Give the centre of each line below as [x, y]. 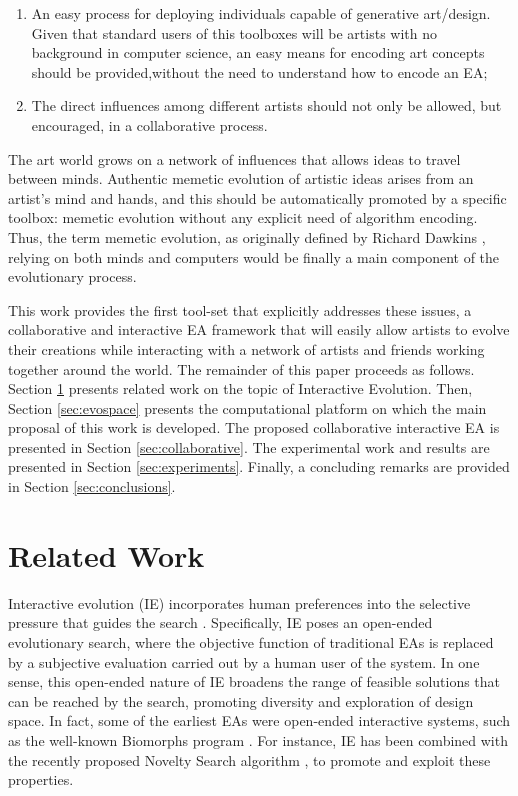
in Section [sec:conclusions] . [92, 486]
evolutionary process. [72, 276]
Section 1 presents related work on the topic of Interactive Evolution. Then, [240, 388]
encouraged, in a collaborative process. [149, 124]
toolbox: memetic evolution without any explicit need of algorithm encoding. [243, 217]
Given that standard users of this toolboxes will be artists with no [234, 32]
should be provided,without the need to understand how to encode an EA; [259, 71]
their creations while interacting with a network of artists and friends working [246, 348]
